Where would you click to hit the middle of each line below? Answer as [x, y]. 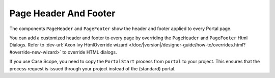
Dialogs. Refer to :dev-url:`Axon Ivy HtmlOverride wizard [68, 45]
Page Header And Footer [62, 13]
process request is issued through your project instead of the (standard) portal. [92, 68]
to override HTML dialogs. [90, 52]
